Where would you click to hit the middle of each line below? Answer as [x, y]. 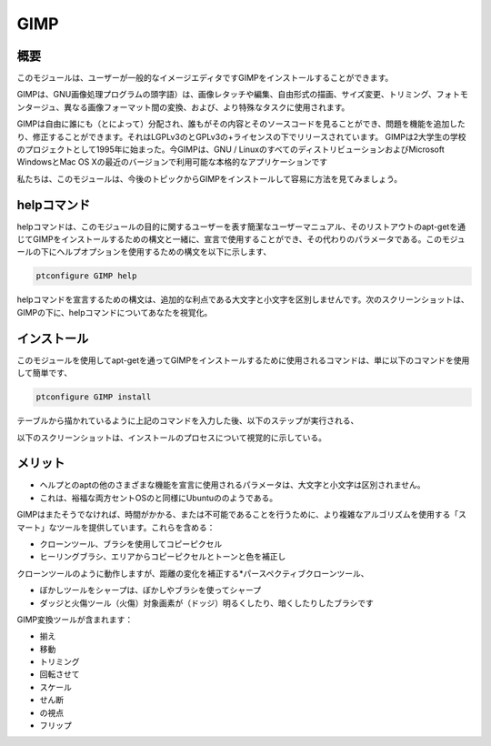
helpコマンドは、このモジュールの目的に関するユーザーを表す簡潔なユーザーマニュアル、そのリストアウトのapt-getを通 [241, 227]
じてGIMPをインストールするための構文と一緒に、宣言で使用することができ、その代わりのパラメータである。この [230, 239]
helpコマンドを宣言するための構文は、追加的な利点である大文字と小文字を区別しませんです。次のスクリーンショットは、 [243, 299]
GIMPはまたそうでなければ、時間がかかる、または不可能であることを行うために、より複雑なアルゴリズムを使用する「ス [242, 515]
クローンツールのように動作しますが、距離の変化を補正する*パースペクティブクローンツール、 [193, 573]
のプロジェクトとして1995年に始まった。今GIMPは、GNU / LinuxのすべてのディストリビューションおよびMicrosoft [230, 149]
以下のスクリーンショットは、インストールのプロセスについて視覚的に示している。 [172, 438]
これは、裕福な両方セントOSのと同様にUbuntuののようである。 [158, 498]
